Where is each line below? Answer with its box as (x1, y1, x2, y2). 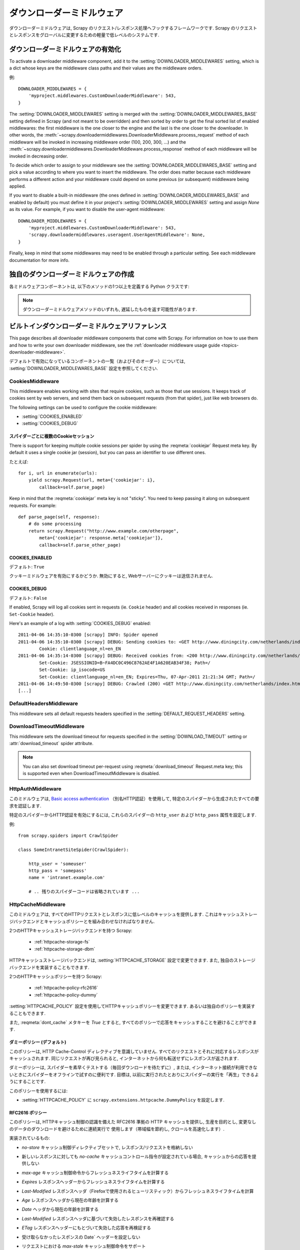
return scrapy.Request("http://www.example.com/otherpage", (28, 528, 179, 533)
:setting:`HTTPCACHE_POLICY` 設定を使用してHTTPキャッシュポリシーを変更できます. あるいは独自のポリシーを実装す (9, 1003, 255, 1009)
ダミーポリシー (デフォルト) (9, 1039, 66, 1045)
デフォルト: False (9, 595, 47, 601)
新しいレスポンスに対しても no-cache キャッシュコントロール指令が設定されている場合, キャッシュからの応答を (21, 1153, 252, 1159)
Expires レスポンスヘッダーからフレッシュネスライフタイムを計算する (21, 1179, 165, 1185)
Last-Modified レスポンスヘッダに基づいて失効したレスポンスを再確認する (21, 1215, 174, 1221)
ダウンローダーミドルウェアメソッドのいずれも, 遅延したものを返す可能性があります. (22, 306, 197, 312)
